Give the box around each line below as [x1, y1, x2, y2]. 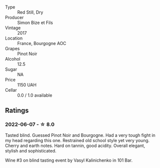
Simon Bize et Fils [17, 20, 53, 25]
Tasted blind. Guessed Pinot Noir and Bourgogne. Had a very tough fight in [5, 132, 156, 138]
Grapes [5, 46, 20, 51]
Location [5, 35, 23, 41]
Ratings [5, 106, 29, 115]
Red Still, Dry [17, 9, 43, 15]
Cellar [5, 87, 17, 93]
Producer [5, 15, 24, 20]
